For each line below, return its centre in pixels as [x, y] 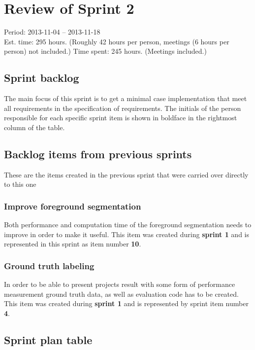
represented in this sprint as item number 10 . [73, 244]
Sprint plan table [48, 339]
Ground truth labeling [49, 265]
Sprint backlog [42, 78]
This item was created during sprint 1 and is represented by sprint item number [126, 303]
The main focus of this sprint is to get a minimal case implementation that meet [126, 98]
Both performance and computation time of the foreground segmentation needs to [128, 225]
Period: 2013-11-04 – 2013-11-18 [52, 32]
